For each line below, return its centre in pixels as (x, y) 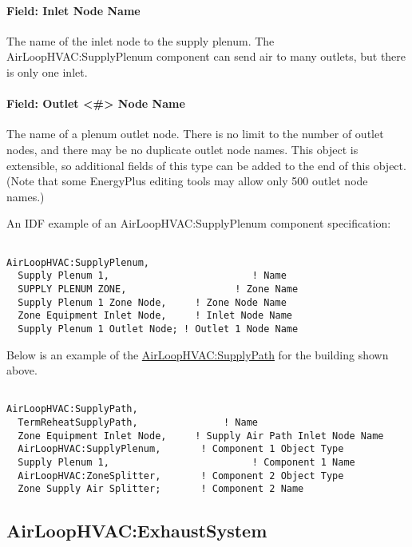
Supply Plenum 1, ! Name (152, 276)
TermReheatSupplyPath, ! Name (138, 423)
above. (22, 370)
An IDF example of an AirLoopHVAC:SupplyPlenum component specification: (199, 223)
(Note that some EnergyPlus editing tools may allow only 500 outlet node (187, 181)
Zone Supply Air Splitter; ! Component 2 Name (161, 489)
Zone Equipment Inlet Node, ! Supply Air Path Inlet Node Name (201, 436)
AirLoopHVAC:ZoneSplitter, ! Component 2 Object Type (181, 476)
